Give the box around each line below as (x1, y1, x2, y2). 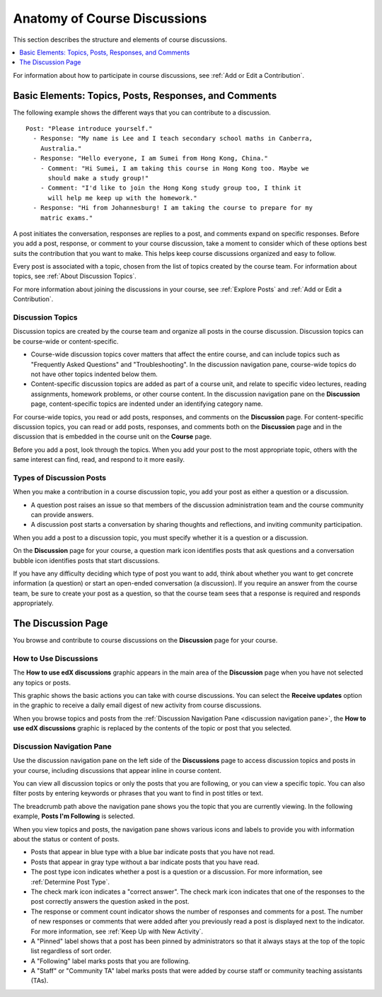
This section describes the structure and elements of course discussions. (13, 35, 228, 44)
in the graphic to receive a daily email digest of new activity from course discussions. (13, 701, 262, 710)
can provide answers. (30, 511, 94, 519)
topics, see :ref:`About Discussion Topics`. (13, 272, 137, 281)
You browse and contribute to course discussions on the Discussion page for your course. (13, 636, 278, 645)
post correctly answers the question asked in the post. (30, 897, 190, 906)
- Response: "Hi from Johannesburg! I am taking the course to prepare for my (33, 204, 313, 212)
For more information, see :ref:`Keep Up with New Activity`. (30, 927, 204, 935)
